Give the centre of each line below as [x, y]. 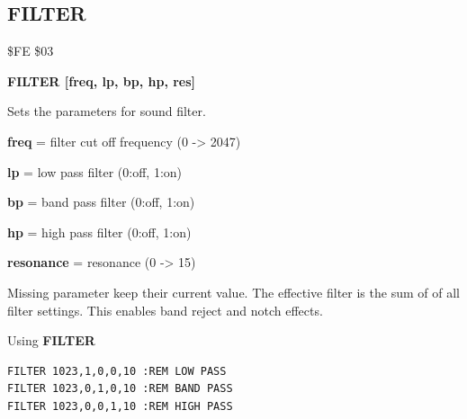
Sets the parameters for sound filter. [107, 111]
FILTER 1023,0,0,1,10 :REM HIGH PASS [120, 406]
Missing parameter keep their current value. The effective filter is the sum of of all [233, 292]
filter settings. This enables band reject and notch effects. [165, 310]
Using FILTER [51, 340]
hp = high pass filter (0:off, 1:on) [99, 232]
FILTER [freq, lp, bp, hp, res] [102, 80]
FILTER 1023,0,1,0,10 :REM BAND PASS [120, 389]
